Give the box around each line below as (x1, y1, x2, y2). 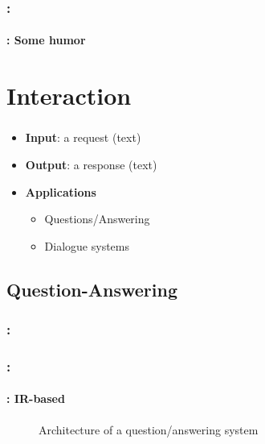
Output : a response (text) (25, 156, 157, 172)
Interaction (6, 79, 132, 112)
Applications (25, 183, 96, 200)
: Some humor (6, 31, 86, 48)
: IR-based (6, 390, 65, 407)
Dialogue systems (44, 237, 129, 254)
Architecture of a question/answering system (39, 421, 259, 438)
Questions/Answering (44, 210, 150, 227)
